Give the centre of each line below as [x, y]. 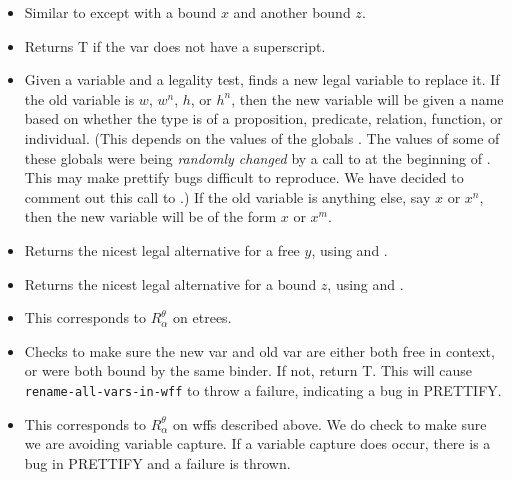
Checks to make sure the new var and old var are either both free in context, [259, 350]
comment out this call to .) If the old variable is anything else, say [227, 196]
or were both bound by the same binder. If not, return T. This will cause [248, 370]
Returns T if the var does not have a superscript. [175, 45]
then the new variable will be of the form [150, 216]
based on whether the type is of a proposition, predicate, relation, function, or [263, 118]
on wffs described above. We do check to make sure [330, 423]
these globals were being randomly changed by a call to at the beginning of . [257, 157]
